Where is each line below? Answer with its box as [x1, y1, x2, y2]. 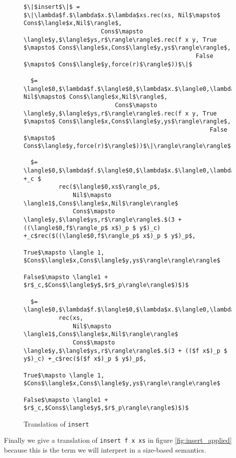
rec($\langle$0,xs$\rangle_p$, [58, 183, 161, 191]
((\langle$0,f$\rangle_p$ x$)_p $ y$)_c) [24, 224, 161, 231]
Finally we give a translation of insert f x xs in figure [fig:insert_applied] [4, 435, 232, 445]
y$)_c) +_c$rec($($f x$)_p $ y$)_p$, [24, 355, 147, 363]
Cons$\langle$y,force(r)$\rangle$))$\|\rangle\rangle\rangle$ [24, 143, 231, 150]
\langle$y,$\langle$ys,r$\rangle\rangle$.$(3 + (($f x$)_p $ [24, 347, 228, 354]
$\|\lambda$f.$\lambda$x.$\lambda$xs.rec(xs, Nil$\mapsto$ [24, 11, 220, 19]
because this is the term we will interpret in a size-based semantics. [4, 445, 207, 455]
